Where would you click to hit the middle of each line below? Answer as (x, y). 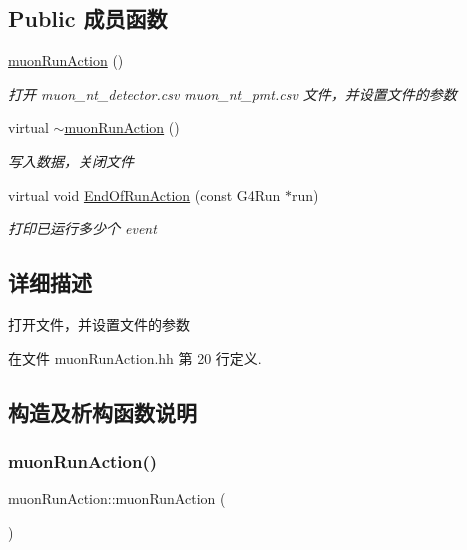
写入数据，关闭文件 (71, 160)
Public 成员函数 (88, 18)
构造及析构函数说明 (102, 411)
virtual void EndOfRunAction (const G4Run (144, 194)
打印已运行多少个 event (82, 228)
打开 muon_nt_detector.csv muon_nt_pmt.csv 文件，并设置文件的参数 (232, 93)
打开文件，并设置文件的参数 (99, 323)
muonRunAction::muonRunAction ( (117, 498)
